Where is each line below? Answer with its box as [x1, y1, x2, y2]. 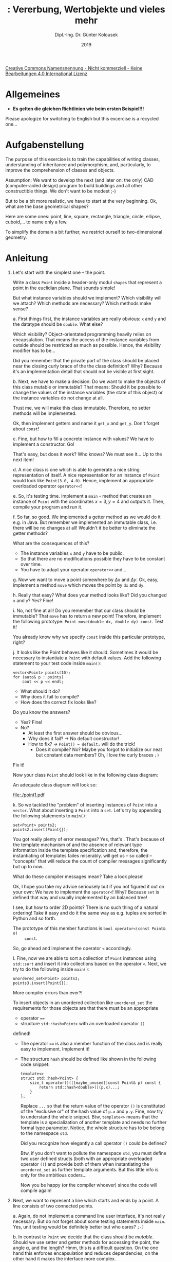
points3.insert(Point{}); [12, 980, 68, 986]
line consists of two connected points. [12, 1203, 94, 1209]
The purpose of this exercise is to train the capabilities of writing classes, [5, 156, 160, 162]
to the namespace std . [20, 1130, 68, 1136]
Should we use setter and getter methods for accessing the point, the [12, 1239, 160, 1245]
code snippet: [20, 1061, 50, 1067]
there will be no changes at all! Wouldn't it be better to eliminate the [12, 524, 156, 531]
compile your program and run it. [12, 503, 83, 510]
